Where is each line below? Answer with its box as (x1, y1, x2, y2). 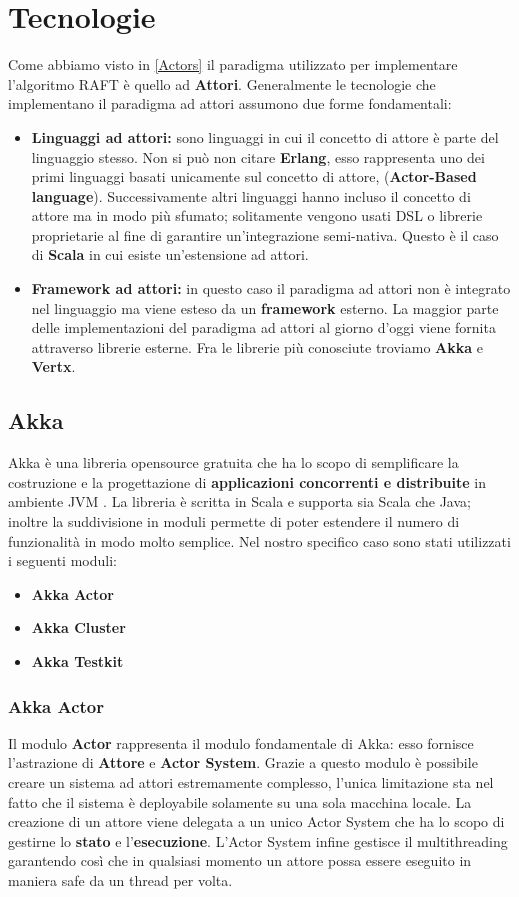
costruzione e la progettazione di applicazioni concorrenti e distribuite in (8, 471, 487, 492)
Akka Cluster (31, 617, 126, 638)
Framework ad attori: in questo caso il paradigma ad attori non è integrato (31, 278, 511, 299)
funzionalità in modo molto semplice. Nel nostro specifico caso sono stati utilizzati (8, 530, 511, 551)
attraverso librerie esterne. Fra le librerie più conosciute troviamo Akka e (31, 336, 483, 357)
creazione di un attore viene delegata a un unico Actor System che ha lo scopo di (8, 811, 505, 832)
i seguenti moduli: (8, 550, 117, 571)
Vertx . (31, 356, 76, 377)
